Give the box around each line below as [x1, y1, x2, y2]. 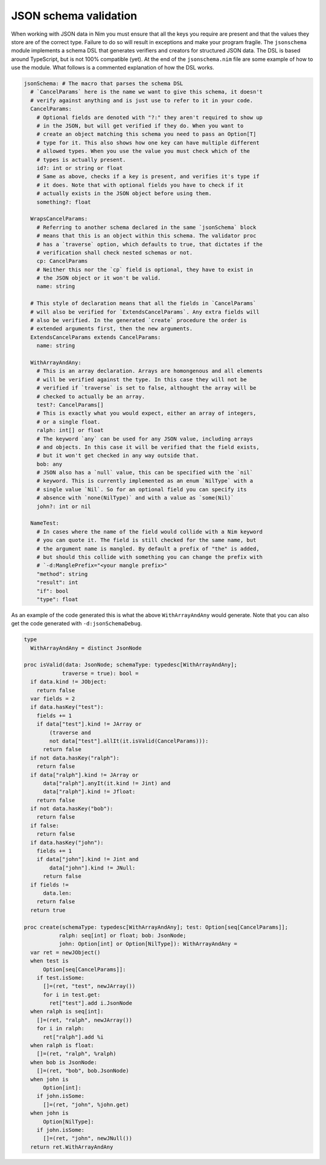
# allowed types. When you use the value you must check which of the [36, 148, 251, 155]
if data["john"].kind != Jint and [36, 856, 139, 863]
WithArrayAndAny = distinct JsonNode [30, 644, 142, 651]
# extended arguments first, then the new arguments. [30, 325, 193, 332]
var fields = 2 [30, 695, 75, 702]
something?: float [36, 198, 91, 205]
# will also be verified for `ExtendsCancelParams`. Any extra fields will [30, 308, 260, 315]
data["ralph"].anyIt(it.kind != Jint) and [43, 779, 171, 787]
